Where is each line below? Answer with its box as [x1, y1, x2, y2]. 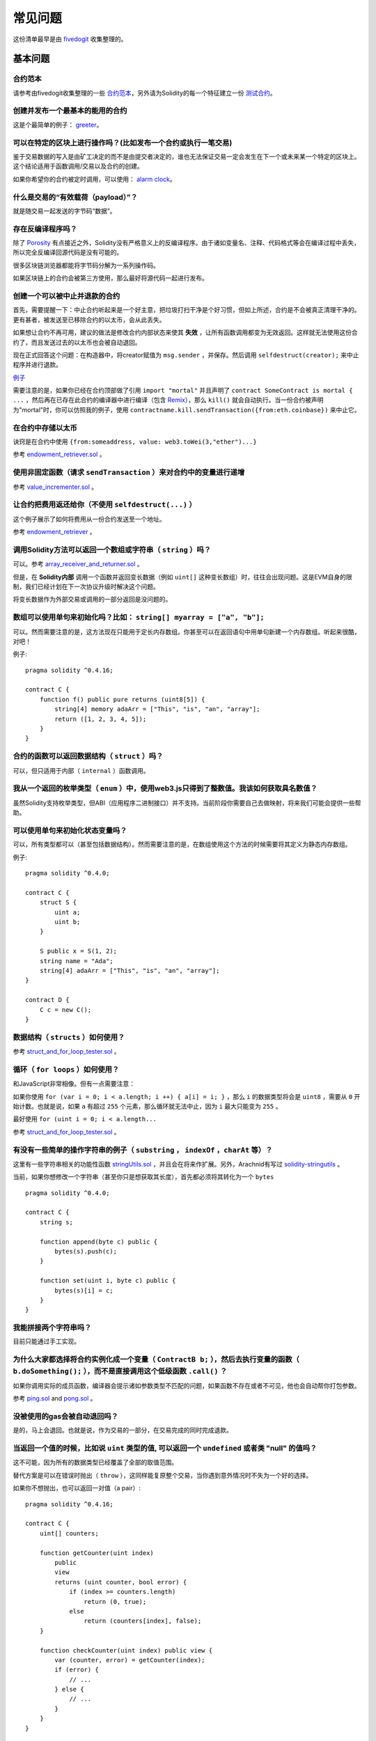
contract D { [25, 996, 70, 1004]
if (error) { [54, 1666, 99, 1674]
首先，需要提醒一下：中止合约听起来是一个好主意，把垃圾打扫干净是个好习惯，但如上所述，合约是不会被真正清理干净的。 [13, 306, 361, 314]
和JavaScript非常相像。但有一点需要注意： [13, 1079, 136, 1088]
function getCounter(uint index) [39, 1549, 155, 1556]
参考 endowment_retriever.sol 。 [13, 450, 106, 459]
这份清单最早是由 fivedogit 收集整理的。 [13, 35, 127, 43]
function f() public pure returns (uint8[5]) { [39, 695, 205, 703]
